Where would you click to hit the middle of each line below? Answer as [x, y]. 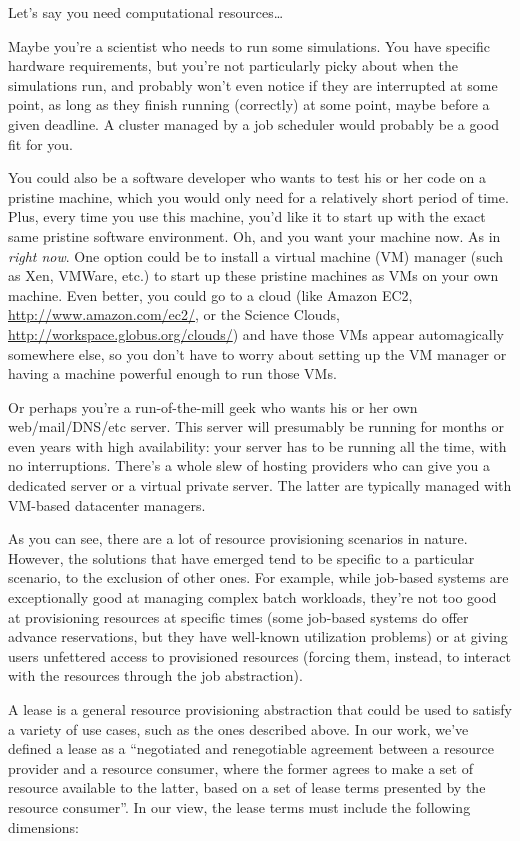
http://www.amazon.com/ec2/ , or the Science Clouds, [174, 314]
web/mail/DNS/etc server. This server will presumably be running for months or [256, 426]
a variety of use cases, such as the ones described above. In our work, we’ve [238, 728]
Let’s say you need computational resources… [146, 12]
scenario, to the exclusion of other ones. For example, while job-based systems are [258, 577]
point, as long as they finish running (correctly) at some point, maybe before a [249, 104]
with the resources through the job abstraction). [155, 675]
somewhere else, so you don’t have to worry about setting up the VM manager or [257, 353]
